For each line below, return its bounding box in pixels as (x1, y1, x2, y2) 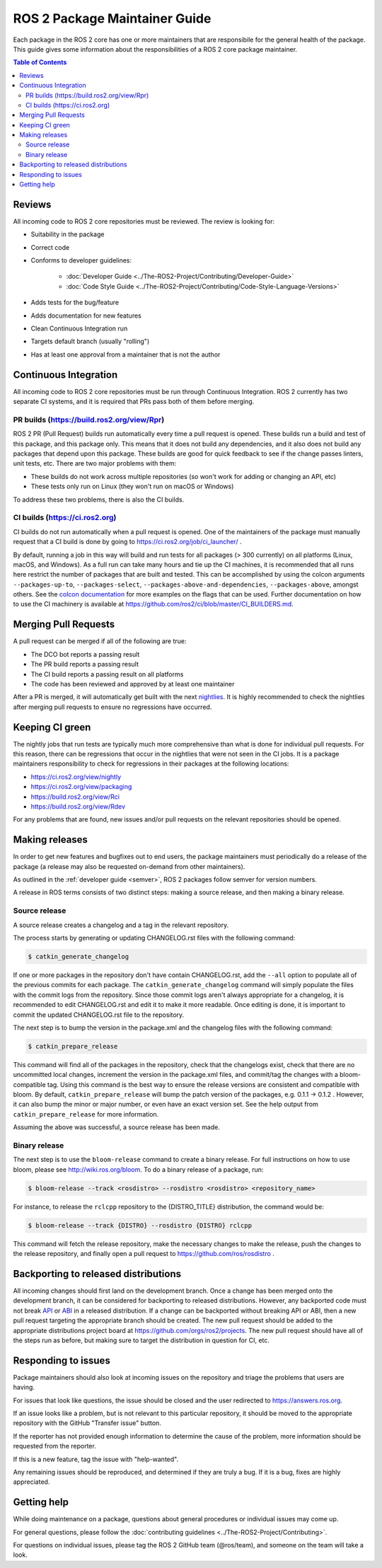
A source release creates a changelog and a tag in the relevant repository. (13, 921, 229, 929)
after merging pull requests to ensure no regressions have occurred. (13, 703, 212, 711)
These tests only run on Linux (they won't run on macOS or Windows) (30, 482, 234, 491)
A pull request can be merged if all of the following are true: (13, 637, 187, 645)
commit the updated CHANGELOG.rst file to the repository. (13, 1010, 185, 1019)
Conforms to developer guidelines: (30, 256, 132, 265)
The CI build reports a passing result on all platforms (30, 669, 184, 679)
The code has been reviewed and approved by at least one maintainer (30, 679, 235, 688)
